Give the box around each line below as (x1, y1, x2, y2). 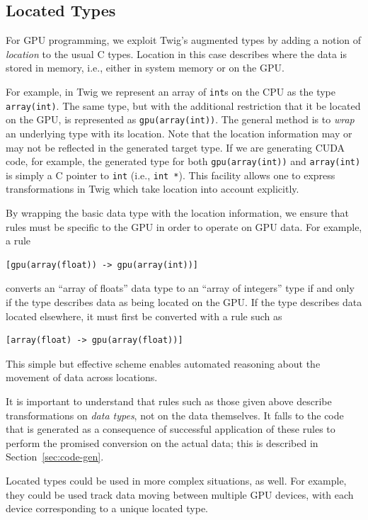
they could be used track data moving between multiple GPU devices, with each (6, 487, 354, 502)
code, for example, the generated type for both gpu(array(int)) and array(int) (6, 154, 361, 169)
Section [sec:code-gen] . (6, 449, 104, 464)
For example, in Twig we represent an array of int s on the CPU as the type (6, 84, 335, 98)
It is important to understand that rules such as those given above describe (6, 393, 332, 408)
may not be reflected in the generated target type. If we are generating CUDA (6, 140, 345, 154)
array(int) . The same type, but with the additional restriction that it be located (6, 98, 361, 113)
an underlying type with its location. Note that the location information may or (6, 125, 352, 140)
